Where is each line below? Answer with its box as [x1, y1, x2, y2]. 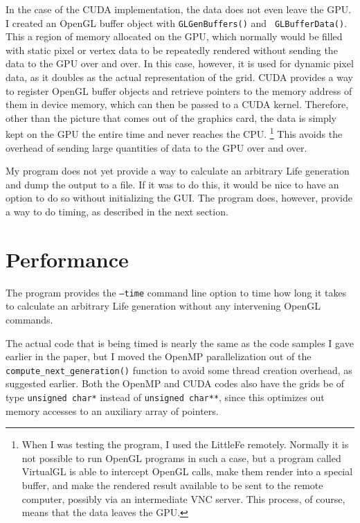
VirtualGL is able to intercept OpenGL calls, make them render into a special [21, 464, 353, 479]
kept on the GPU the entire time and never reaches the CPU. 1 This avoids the [6, 125, 343, 141]
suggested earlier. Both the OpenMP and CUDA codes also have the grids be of [6, 376, 345, 391]
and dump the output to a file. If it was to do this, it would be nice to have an [6, 177, 339, 191]
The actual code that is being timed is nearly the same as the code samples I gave [6, 335, 354, 350]
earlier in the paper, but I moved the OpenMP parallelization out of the [6, 349, 312, 364]
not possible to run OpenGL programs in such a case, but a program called [21, 450, 341, 465]
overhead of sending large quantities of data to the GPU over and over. [6, 140, 307, 154]
